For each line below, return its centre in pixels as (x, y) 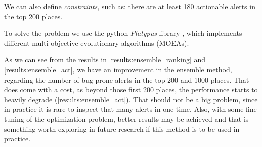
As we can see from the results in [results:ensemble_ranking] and (105, 60)
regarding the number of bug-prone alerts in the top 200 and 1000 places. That (127, 79)
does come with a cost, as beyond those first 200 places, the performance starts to (131, 89)
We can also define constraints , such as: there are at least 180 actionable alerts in (130, 6)
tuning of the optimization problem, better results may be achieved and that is (126, 119)
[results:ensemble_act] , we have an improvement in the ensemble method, (118, 69)
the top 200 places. (33, 16)
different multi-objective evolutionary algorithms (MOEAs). (97, 43)
